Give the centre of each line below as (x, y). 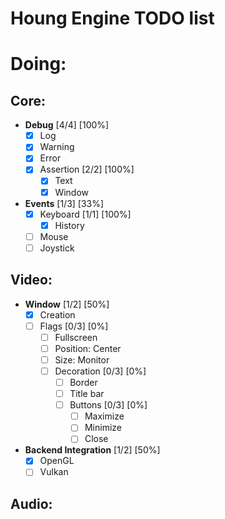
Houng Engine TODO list (112, 18)
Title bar (87, 394)
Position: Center (88, 348)
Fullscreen (76, 337)
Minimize (103, 428)
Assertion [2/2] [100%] (87, 169)
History (69, 225)
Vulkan (54, 472)
